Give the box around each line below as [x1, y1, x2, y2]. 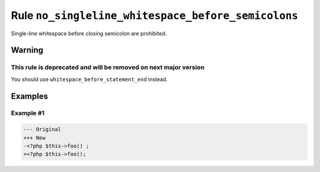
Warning [11, 45, 44, 56]
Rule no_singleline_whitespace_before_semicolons [11, 9, 299, 22]
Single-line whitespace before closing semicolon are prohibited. [11, 30, 167, 37]
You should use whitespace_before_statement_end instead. [11, 76, 168, 83]
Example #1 [11, 109, 44, 118]
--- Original [23, 126, 62, 133]
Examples [11, 91, 49, 101]
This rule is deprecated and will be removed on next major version [11, 63, 204, 72]
